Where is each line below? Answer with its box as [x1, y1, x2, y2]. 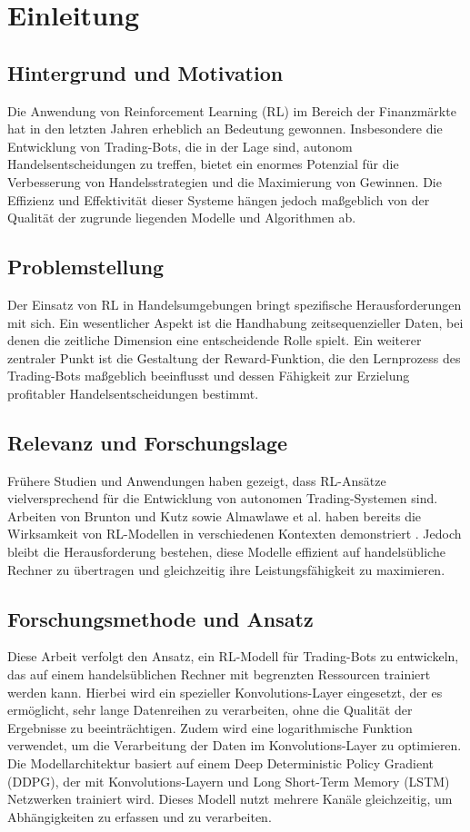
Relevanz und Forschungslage [7, 428, 288, 456]
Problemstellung [7, 253, 165, 281]
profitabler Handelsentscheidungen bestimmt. [7, 383, 259, 402]
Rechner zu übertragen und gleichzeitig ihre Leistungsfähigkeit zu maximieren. [7, 560, 445, 579]
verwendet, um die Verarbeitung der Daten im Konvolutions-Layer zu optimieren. [7, 736, 462, 755]
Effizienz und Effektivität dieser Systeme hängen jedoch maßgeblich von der [7, 190, 430, 209]
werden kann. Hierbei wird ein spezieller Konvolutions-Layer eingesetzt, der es [7, 682, 443, 701]
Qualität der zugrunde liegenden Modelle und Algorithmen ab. [7, 208, 356, 227]
